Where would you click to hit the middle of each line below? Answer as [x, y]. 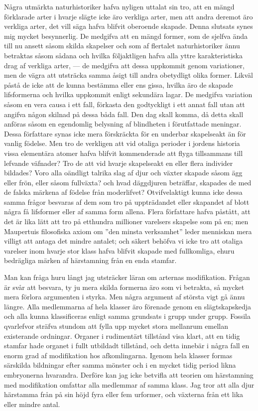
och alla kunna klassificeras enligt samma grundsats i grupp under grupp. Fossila [127, 316]
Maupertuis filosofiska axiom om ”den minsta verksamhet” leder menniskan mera [128, 231]
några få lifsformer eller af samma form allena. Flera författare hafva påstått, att [127, 211]
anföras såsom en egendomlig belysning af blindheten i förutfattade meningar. [123, 124]
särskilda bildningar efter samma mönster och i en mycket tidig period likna [120, 365]
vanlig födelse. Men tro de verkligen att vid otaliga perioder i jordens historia [122, 143]
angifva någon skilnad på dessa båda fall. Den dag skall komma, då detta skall [124, 114]
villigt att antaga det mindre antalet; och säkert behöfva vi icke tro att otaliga [124, 241]
